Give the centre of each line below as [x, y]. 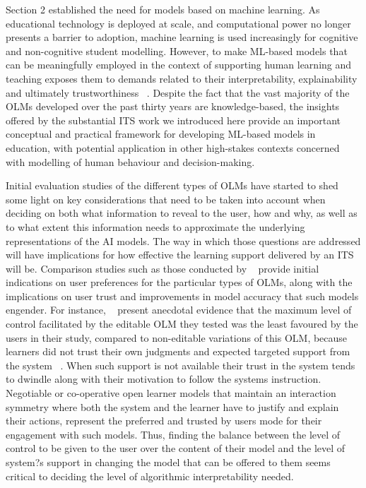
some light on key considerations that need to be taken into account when [166, 199]
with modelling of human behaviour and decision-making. [130, 161]
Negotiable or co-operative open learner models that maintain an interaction [171, 393]
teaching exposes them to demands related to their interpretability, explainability [182, 78]
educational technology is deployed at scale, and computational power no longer [178, 23]
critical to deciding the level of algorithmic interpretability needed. [150, 476]
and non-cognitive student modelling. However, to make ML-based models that [177, 50]
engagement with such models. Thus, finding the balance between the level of [173, 434]
